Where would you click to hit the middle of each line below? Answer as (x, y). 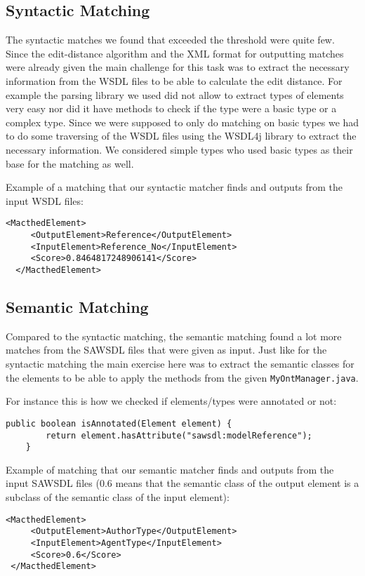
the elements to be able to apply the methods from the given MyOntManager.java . (182, 377)
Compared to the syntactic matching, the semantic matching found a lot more (174, 336)
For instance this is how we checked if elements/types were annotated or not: (171, 401)
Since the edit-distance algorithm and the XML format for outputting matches (175, 53)
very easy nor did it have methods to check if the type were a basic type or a (171, 108)
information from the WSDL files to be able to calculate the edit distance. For (174, 80)
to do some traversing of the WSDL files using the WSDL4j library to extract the (181, 136)
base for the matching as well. (70, 163)
